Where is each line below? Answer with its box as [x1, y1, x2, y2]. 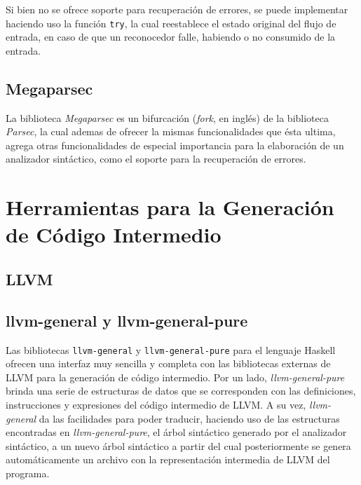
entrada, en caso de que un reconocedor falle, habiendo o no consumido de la [6, 29, 336, 44]
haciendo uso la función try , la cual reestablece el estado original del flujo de [6, 15, 336, 30]
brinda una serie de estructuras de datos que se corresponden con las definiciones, [6, 383, 356, 398]
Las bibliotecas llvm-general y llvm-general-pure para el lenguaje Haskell [6, 342, 336, 357]
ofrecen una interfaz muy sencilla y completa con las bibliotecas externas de [6, 356, 331, 371]
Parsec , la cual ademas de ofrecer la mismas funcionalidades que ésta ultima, [6, 124, 336, 139]
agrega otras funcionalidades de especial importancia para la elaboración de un [6, 137, 344, 152]
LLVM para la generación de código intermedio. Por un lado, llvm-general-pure [6, 369, 345, 384]
